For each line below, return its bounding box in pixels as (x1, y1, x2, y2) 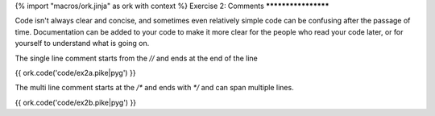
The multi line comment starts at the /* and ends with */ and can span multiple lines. (14, 83, 294, 93)
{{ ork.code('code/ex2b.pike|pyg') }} (14, 97, 137, 107)
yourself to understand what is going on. (14, 39, 150, 48)
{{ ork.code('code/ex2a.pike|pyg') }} (14, 68, 136, 77)
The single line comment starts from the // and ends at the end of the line (14, 53, 258, 63)
